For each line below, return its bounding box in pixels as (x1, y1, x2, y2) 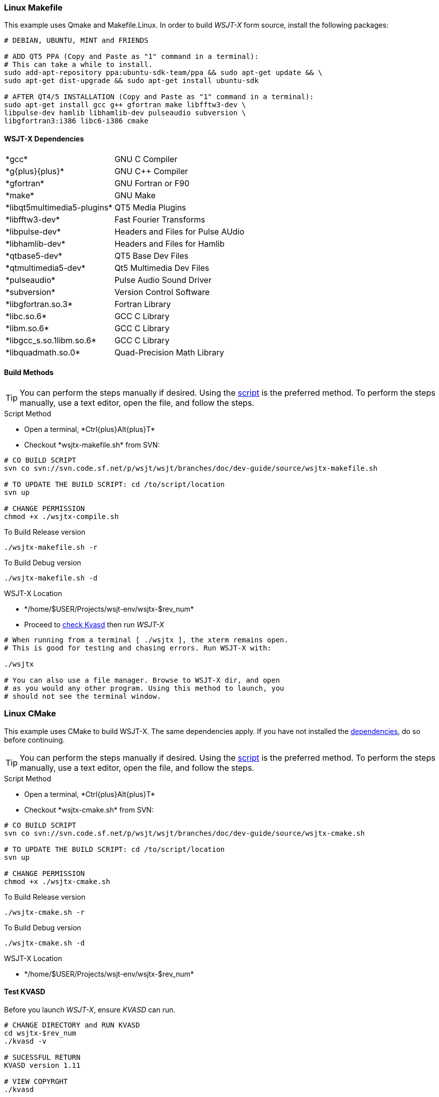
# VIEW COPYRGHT (4, 1077, 68, 1085)
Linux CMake (4, 708, 56, 719)
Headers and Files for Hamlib (114, 238, 225, 249)
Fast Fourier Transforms (114, 214, 205, 225)
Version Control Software (114, 286, 210, 297)
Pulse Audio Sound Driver (114, 274, 212, 285)
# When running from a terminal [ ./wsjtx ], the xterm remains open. (4, 635, 288, 644)
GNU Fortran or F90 (114, 178, 190, 188)
